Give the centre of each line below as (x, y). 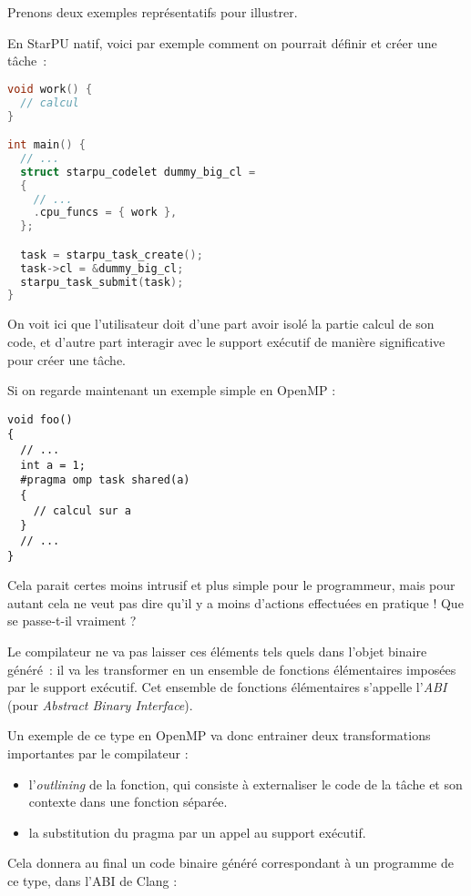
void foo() (40, 419)
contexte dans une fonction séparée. (128, 802)
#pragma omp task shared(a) (105, 480)
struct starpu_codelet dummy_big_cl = (138, 172)
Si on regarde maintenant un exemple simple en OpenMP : (172, 390)
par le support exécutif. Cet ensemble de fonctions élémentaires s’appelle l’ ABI (227, 687)
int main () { (46, 145)
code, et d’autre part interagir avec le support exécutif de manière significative (226, 341)
